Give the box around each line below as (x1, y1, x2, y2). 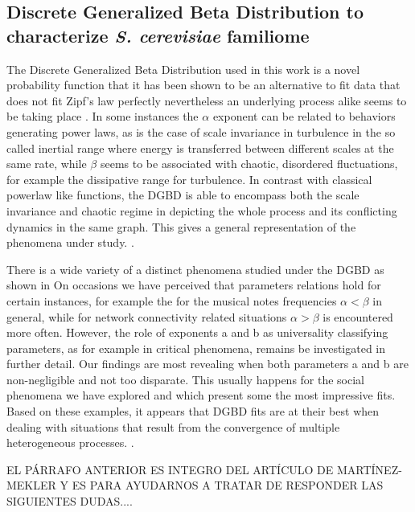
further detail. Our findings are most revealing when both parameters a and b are (6, 355, 409, 372)
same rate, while (6, 155, 87, 172)
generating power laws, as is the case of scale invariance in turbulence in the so (6, 123, 396, 140)
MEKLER (6, 477, 56, 494)
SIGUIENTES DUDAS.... (6, 493, 133, 510)
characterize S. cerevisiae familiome (6, 23, 310, 47)
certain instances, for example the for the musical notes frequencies (6, 292, 337, 309)
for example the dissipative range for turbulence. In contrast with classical (6, 170, 372, 187)
